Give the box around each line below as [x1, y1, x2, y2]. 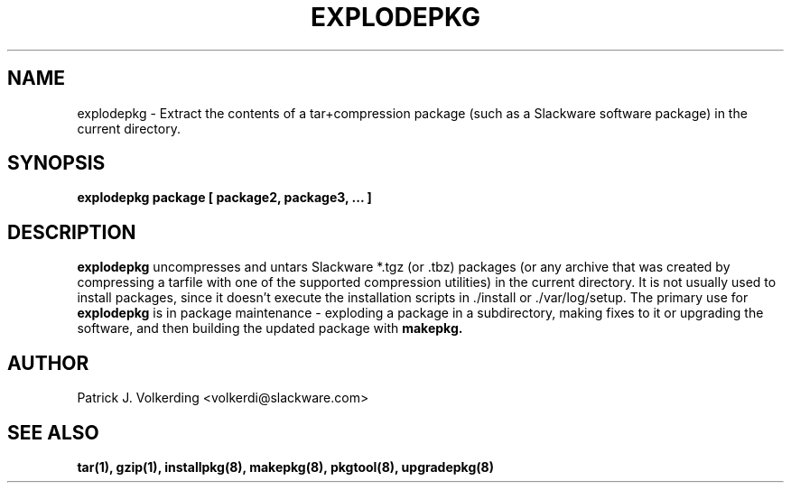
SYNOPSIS [7, 152, 106, 175]
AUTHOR [7, 351, 89, 374]
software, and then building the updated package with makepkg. [77, 320, 463, 337]
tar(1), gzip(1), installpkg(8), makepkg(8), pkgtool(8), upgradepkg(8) [77, 458, 494, 475]
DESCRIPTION [7, 220, 136, 244]
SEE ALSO [7, 421, 99, 444]
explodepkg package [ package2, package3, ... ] [77, 190, 372, 206]
